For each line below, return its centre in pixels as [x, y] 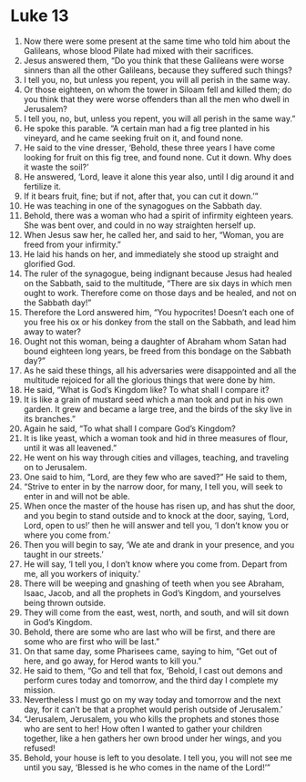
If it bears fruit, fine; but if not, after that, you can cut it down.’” [141, 196]
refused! [39, 747]
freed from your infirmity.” [72, 244]
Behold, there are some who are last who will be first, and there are [149, 632]
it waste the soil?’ [56, 167]
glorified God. [49, 263]
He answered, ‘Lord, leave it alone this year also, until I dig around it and [158, 176]
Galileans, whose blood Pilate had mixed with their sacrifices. [138, 50]
